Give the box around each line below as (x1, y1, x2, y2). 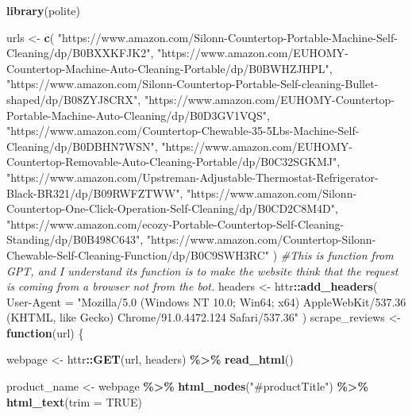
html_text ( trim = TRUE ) (6, 393, 142, 410)
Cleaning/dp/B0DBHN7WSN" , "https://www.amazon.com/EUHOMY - (6, 137, 353, 154)
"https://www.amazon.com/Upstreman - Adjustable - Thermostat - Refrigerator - (6, 168, 379, 185)
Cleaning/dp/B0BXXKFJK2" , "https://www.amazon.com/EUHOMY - (6, 44, 348, 61)
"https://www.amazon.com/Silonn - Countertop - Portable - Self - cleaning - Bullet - (6, 75, 379, 92)
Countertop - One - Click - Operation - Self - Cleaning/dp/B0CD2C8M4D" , (6, 200, 338, 217)
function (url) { (6, 324, 84, 341)
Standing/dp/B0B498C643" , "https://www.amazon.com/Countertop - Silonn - (6, 231, 376, 248)
